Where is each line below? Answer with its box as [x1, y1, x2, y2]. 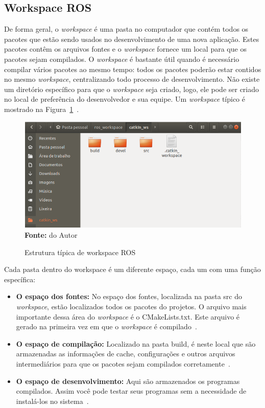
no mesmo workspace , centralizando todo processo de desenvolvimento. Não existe [4, 74, 260, 84]
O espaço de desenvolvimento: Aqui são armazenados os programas [16, 375, 240, 386]
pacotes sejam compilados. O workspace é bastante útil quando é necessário [4, 53, 239, 64]
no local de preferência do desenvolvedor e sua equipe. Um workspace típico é [4, 94, 245, 104]
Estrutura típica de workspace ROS [25, 246, 136, 257]
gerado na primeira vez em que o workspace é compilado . [16, 321, 197, 332]
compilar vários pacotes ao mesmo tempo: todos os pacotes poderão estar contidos [4, 63, 261, 74]
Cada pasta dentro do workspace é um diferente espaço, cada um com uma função [4, 264, 261, 275]
